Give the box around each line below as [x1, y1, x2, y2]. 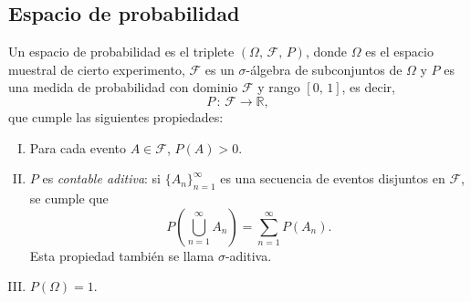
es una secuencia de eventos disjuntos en [220, 169, 445, 188]
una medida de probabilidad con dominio [8, 78, 238, 97]
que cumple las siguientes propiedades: [8, 107, 224, 126]
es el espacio [365, 42, 434, 61]
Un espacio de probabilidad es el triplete [8, 42, 235, 61]
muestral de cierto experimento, [8, 59, 185, 78]
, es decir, [341, 78, 395, 97]
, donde [305, 42, 348, 61]
